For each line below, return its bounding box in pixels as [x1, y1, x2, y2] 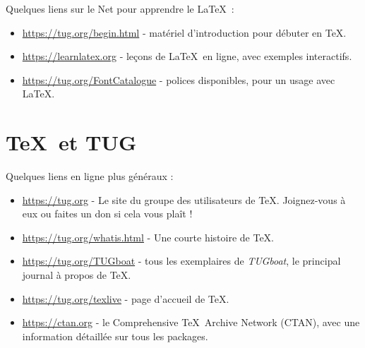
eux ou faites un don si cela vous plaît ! [22, 206, 193, 221]
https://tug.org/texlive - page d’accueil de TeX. [22, 291, 229, 306]
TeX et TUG [6, 128, 137, 157]
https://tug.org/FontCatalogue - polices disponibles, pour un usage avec [22, 72, 335, 87]
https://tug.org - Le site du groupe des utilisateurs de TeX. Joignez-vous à [22, 192, 346, 207]
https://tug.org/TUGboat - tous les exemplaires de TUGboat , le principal [22, 253, 341, 268]
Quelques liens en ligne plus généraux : [6, 169, 174, 184]
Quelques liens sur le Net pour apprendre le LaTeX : [6, 1, 234, 16]
